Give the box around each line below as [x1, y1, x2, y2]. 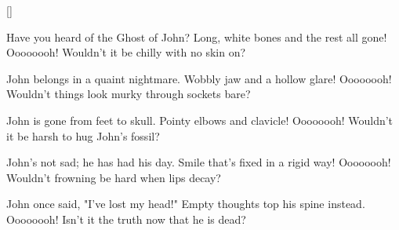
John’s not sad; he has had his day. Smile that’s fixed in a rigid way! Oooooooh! [6, 154, 391, 170]
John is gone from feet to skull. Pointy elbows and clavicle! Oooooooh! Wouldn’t [6, 111, 394, 128]
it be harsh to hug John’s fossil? [6, 127, 160, 144]
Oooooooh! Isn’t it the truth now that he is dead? [6, 210, 246, 227]
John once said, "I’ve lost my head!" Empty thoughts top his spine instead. [6, 195, 365, 212]
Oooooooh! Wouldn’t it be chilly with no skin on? [6, 44, 246, 60]
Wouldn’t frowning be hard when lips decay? [6, 169, 221, 185]
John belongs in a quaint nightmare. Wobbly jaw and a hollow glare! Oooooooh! [6, 70, 392, 86]
